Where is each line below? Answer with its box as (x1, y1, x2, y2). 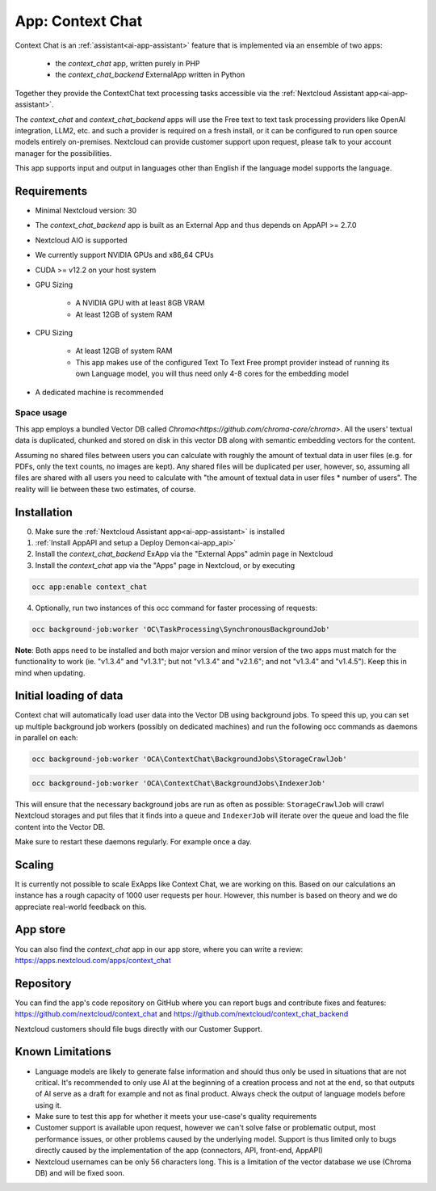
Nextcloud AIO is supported (35, 235, 128, 245)
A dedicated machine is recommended (35, 387, 165, 397)
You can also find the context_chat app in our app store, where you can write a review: (15, 944, 304, 953)
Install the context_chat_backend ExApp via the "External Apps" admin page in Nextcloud (35, 549, 333, 559)
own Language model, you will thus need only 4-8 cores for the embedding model (75, 368, 349, 379)
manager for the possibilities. (15, 148, 112, 158)
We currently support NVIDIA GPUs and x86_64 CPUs (35, 250, 214, 260)
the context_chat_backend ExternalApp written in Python (55, 69, 245, 80)
